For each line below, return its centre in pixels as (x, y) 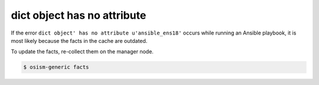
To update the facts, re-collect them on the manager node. (82, 52)
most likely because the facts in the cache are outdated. (79, 40)
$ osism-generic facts (56, 67)
